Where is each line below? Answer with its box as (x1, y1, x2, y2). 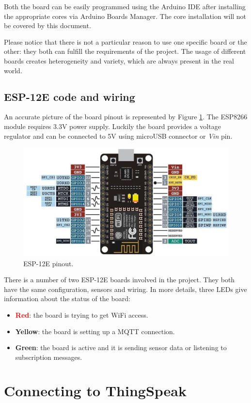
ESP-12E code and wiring (4, 89, 135, 104)
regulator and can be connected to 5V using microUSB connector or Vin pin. (4, 130, 233, 141)
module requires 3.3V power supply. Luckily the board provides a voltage (4, 121, 221, 131)
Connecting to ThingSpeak (4, 380, 187, 400)
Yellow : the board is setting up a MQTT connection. (15, 326, 175, 336)
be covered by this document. (4, 20, 91, 31)
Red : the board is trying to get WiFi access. (15, 309, 148, 320)
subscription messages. (15, 352, 82, 362)
